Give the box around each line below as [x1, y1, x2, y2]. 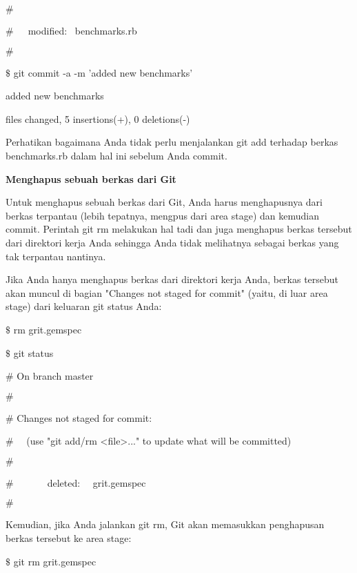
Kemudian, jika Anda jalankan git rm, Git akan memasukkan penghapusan [6, 517, 325, 532]
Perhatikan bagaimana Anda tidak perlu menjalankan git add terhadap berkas [6, 135, 338, 149]
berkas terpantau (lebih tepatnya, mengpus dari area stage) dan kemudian [6, 208, 320, 222]
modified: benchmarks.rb [28, 23, 137, 37]
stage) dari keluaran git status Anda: [6, 299, 162, 313]
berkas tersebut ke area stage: [6, 531, 132, 545]
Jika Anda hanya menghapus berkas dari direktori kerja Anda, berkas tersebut [6, 272, 339, 286]
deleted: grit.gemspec [47, 475, 146, 489]
